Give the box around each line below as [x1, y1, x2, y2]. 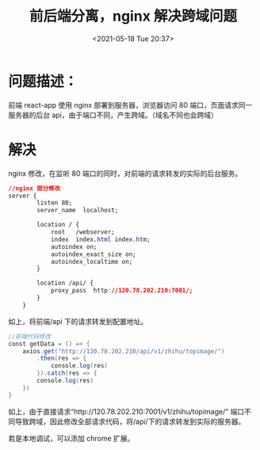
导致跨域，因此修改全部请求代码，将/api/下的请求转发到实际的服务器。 [14, 417, 246, 426]
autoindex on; [50, 242, 97, 250]
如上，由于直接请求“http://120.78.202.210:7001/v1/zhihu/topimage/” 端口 [8, 406, 245, 416]
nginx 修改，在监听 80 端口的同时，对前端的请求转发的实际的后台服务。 [8, 168, 243, 178]
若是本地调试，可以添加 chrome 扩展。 [8, 433, 135, 443]
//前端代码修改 [8, 332, 52, 341]
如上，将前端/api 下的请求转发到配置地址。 [8, 316, 148, 326]
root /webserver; [50, 228, 115, 236]
